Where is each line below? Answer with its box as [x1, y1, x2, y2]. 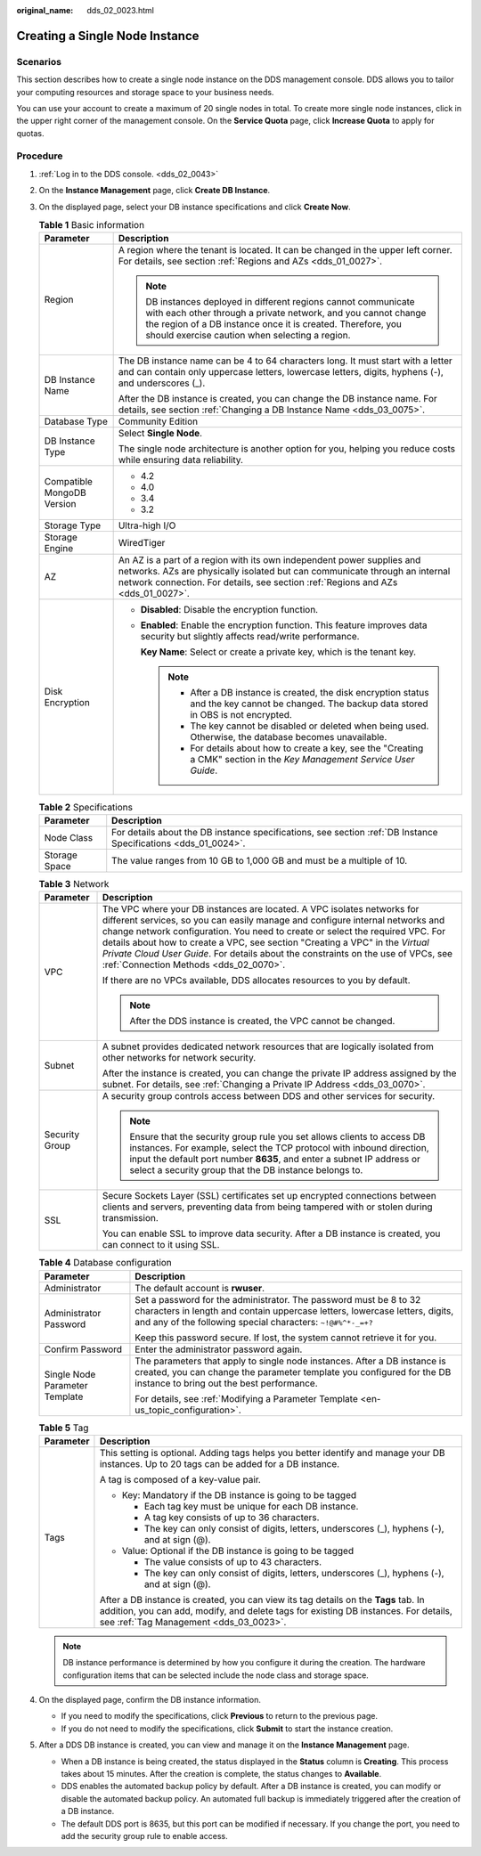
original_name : [16, 5, 74, 15]
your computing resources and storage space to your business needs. [16, 86, 274, 97]
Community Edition [118, 415, 199, 427]
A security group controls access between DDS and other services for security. [102, 1090, 436, 1103]
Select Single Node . [118, 427, 203, 440]
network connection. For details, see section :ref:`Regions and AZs [118, 576, 398, 589]
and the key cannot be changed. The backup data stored [190, 697, 428, 710]
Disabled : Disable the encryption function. [140, 604, 319, 616]
